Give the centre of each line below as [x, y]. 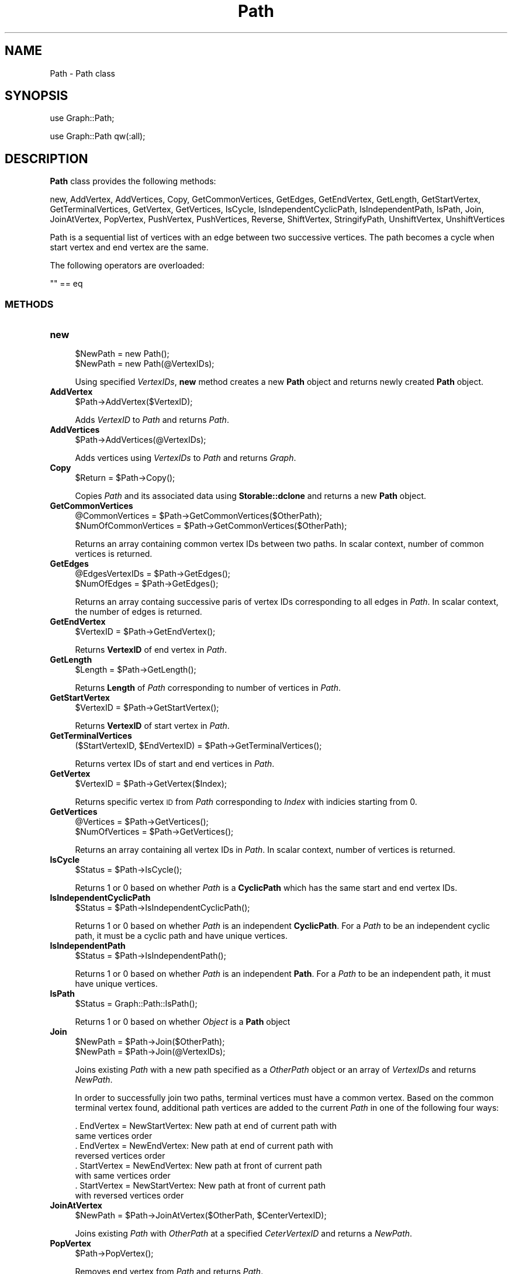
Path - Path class [82, 73]
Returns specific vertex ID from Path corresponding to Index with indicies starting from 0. [246, 802]
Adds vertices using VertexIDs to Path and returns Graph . [186, 458]
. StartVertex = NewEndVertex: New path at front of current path [198, 1166]
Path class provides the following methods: [133, 181]
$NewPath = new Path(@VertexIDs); [145, 364]
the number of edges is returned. [139, 612]
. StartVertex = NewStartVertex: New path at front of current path [200, 1186]
